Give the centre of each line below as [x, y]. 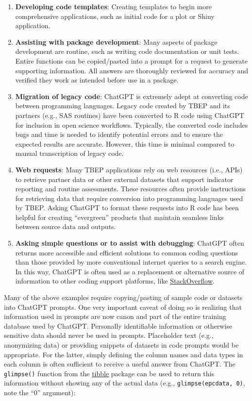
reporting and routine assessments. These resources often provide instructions [131, 189]
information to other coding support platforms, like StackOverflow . [115, 281]
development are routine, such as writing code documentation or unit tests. [127, 51]
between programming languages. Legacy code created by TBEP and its [123, 106]
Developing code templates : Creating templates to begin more [114, 6]
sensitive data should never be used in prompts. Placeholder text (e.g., [109, 335]
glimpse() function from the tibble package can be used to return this [109, 373]
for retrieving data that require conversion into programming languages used [129, 198]
